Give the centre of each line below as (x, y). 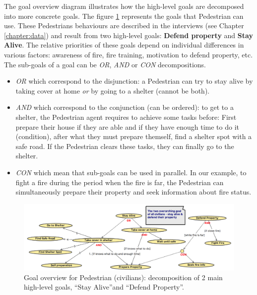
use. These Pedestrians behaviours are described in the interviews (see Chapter (124, 25)
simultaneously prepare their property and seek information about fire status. (133, 192)
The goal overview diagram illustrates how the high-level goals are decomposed (124, 6)
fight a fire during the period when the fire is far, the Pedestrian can (120, 182)
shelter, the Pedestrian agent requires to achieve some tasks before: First (126, 117)
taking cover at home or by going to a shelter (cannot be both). (113, 90)
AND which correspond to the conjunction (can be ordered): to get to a (125, 107)
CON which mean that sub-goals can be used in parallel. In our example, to (131, 172)
